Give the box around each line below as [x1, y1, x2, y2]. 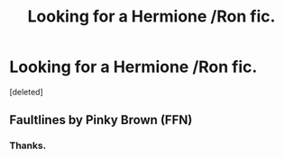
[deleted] [9, 86, 43, 97]
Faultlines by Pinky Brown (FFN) [9, 112, 193, 127]
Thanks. [9, 139, 47, 152]
